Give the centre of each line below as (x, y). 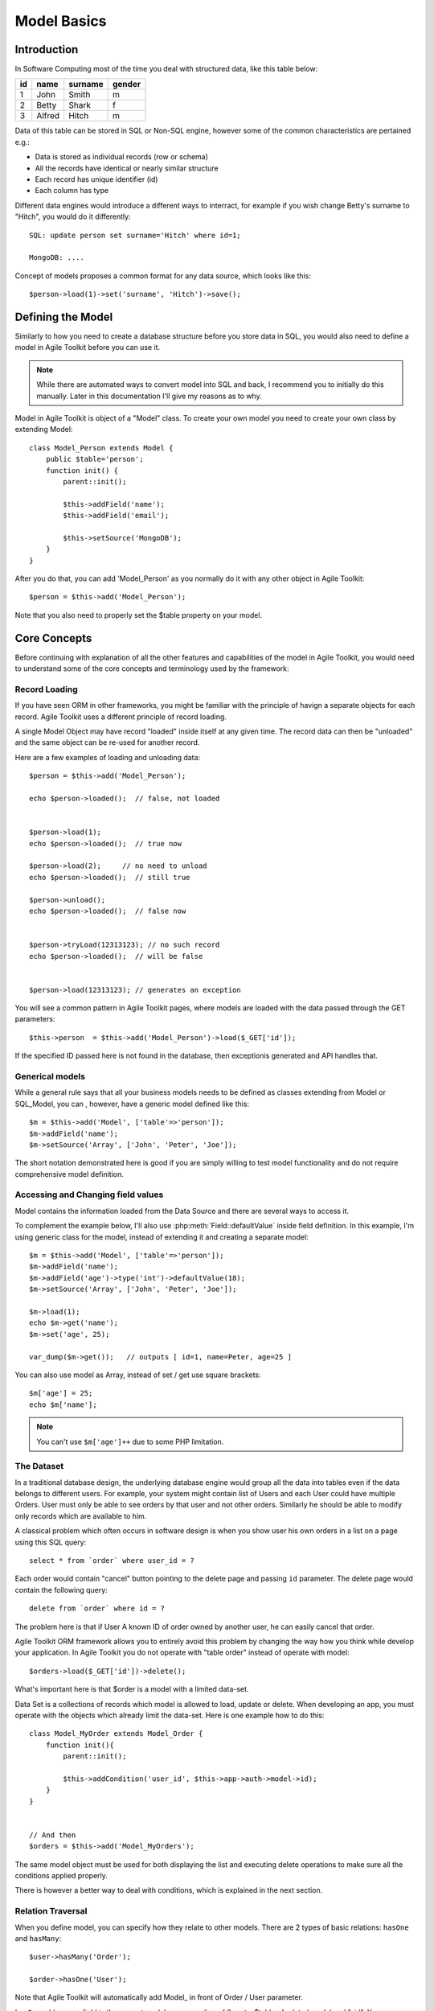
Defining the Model (64, 317)
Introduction (47, 49)
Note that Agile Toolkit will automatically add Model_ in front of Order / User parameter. (159, 1997)
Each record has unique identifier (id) (96, 179)
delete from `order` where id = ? (97, 1608)
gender (127, 84)
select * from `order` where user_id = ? (112, 1560)
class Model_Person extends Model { (101, 448)
